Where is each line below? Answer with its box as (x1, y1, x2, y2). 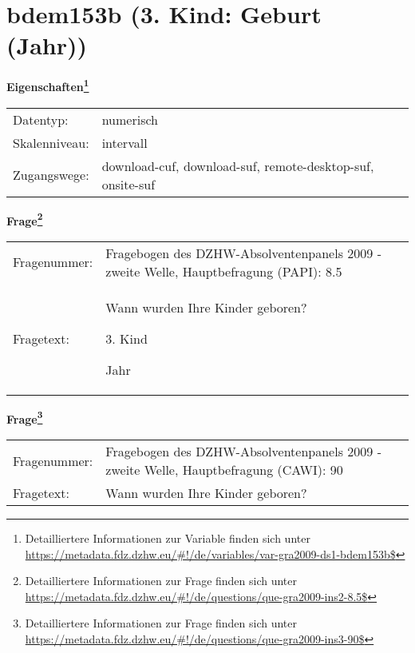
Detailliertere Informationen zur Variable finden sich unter (25, 530, 310, 547)
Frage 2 (6, 209, 43, 229)
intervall (101, 133, 148, 152)
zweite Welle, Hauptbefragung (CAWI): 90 (105, 460, 343, 480)
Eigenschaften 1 (6, 76, 89, 94)
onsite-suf (101, 174, 156, 193)
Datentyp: (13, 109, 69, 129)
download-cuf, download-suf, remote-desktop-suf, (101, 156, 374, 175)
